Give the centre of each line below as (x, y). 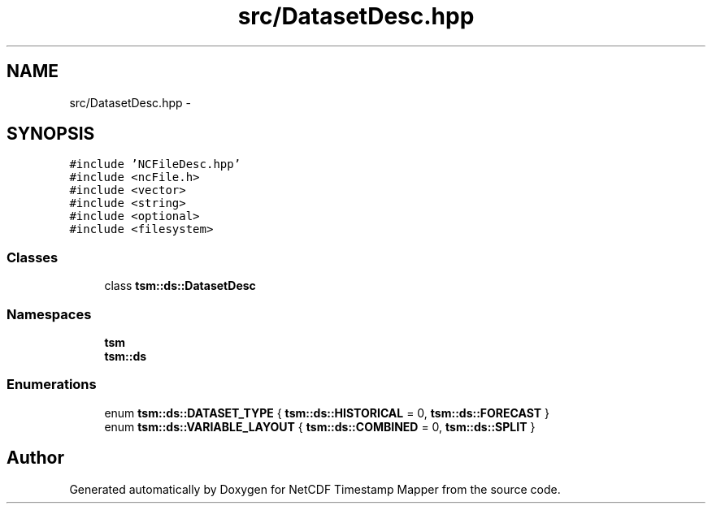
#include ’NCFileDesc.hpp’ (155, 164)
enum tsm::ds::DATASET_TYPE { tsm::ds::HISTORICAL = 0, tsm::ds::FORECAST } (327, 413)
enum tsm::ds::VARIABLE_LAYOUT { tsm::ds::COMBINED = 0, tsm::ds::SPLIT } (320, 426)
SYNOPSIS (51, 134)
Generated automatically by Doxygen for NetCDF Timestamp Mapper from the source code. (315, 489)
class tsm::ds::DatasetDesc (180, 286)
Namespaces (49, 314)
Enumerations (52, 385)
